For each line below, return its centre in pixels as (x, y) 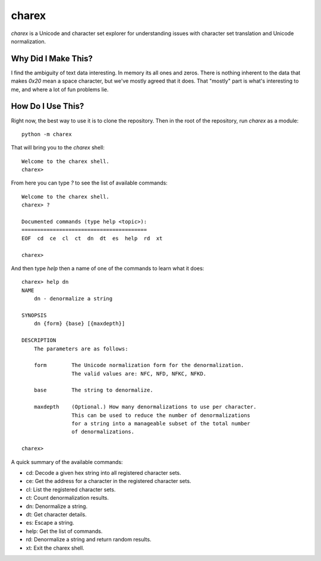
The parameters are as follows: (81, 349)
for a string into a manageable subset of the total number (161, 424)
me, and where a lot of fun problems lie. (60, 89)
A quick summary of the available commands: (67, 462)
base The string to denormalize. (94, 390)
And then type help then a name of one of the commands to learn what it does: (108, 268)
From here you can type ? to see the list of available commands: (89, 183)
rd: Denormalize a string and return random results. (89, 540)
